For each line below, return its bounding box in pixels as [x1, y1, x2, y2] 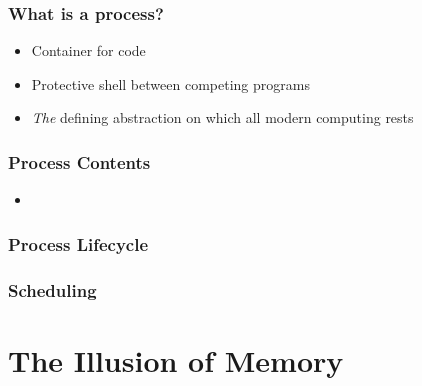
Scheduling [8, 277, 97, 302]
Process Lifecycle [8, 231, 149, 256]
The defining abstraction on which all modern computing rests [31, 107, 414, 128]
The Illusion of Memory [8, 339, 344, 380]
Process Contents [8, 149, 151, 174]
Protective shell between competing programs [31, 73, 310, 94]
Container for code [31, 40, 146, 61]
